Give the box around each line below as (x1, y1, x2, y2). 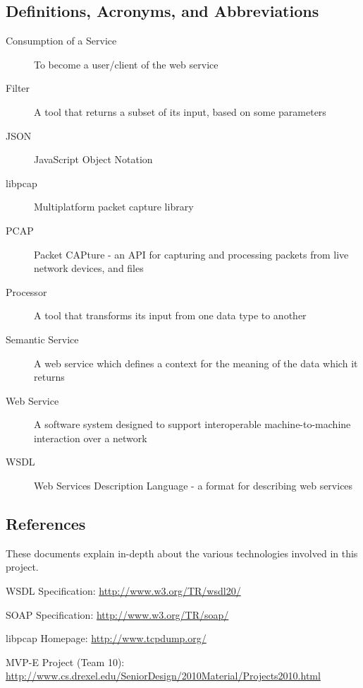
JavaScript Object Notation (34, 152, 153, 167)
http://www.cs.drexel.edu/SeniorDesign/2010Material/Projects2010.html (6, 668, 321, 683)
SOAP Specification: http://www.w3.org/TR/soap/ (6, 607, 229, 622)
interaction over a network (34, 430, 147, 445)
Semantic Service (6, 331, 79, 346)
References (6, 513, 86, 535)
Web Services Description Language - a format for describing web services (34, 478, 353, 493)
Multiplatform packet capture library (34, 199, 194, 214)
